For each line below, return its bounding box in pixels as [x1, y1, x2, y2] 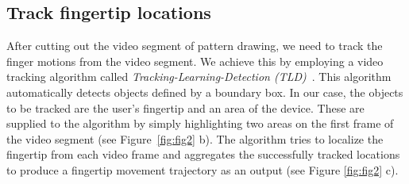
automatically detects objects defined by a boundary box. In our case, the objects [6, 83, 403, 100]
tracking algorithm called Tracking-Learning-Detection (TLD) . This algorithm [6, 68, 392, 85]
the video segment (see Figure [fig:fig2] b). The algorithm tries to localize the [6, 130, 384, 147]
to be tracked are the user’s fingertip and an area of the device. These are [6, 99, 365, 116]
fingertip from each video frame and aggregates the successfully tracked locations [6, 146, 400, 163]
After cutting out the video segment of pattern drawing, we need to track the [6, 37, 383, 54]
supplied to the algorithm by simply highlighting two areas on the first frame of [6, 115, 394, 132]
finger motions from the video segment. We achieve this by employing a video [6, 52, 384, 69]
